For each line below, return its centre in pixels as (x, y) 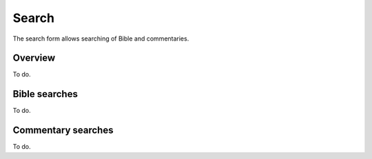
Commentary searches (63, 130)
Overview (34, 58)
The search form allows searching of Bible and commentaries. (101, 39)
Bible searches (45, 94)
